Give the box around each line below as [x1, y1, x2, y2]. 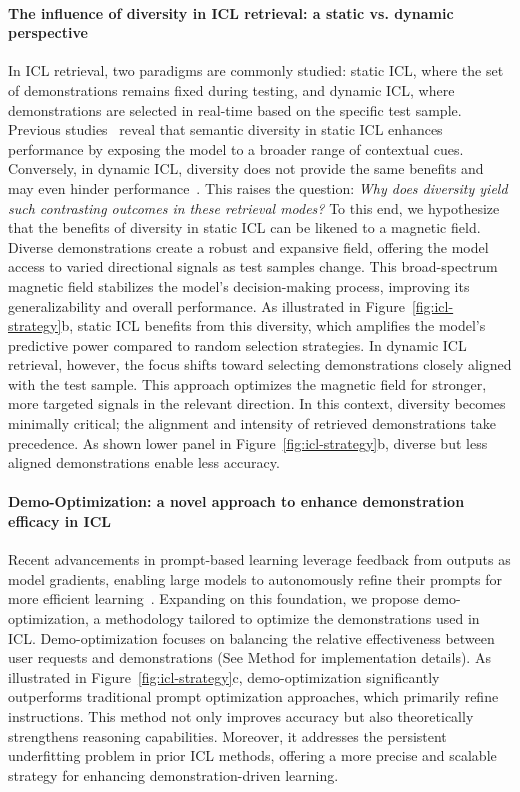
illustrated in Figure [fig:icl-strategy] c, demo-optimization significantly [8, 666, 440, 687]
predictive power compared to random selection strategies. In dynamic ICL [8, 334, 467, 355]
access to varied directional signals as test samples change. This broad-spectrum [8, 256, 498, 277]
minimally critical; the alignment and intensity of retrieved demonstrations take [8, 413, 497, 434]
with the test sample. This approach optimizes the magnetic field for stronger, [8, 373, 487, 394]
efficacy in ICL [8, 511, 111, 532]
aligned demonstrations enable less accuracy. [8, 452, 280, 473]
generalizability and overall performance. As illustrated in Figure [8, 295, 405, 316]
